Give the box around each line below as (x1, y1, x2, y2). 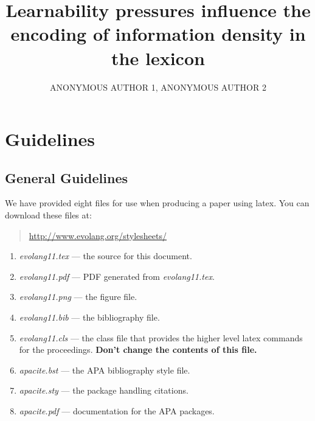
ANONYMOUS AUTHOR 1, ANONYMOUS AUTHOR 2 (50, 80, 266, 93)
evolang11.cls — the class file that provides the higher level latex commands (19, 331, 303, 344)
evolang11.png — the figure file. (19, 290, 137, 303)
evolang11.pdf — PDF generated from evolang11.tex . (19, 270, 215, 282)
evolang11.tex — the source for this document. (19, 249, 192, 262)
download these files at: (5, 209, 92, 221)
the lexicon (111, 45, 205, 70)
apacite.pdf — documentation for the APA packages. (19, 405, 215, 417)
